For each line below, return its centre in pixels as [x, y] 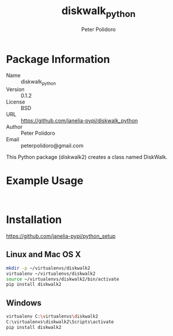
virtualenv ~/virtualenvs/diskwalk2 [51, 274]
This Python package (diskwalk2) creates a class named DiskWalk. [87, 157]
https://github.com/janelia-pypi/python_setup [61, 236]
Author [14, 127]
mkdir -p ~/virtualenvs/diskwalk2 [48, 268]
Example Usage [45, 181]
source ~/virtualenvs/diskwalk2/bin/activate [62, 279]
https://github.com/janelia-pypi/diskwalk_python [79, 121]
